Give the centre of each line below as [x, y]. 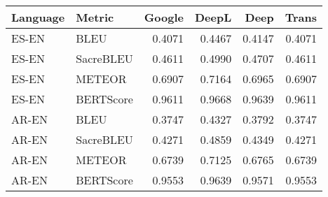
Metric [95, 17]
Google [164, 17]
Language [38, 17]
